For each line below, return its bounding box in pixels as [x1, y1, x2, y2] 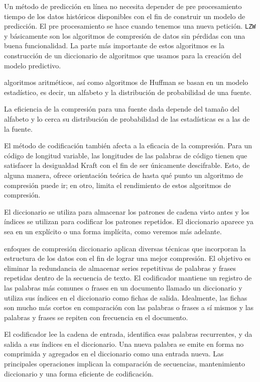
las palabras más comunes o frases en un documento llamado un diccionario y [4, 282, 242, 293]
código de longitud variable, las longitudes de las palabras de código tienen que [4, 150, 247, 160]
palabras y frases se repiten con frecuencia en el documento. [4, 312, 188, 322]
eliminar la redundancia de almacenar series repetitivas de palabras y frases [4, 262, 236, 273]
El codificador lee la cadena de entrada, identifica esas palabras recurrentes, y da [4, 329, 252, 339]
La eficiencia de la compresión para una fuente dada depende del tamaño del [4, 104, 239, 114]
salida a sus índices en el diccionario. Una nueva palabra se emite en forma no [4, 338, 244, 349]
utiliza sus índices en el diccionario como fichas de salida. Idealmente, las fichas [4, 292, 247, 303]
